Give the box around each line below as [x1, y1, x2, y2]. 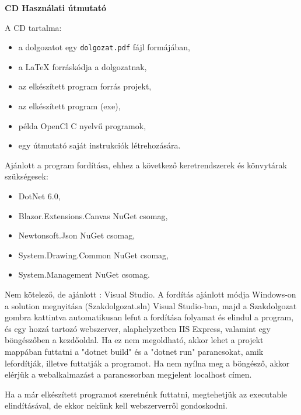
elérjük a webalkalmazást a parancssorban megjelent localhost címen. [5, 368, 252, 381]
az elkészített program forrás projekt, [18, 80, 152, 92]
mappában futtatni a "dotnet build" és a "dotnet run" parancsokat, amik [5, 345, 264, 357]
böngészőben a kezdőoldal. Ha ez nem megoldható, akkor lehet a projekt [5, 334, 264, 346]
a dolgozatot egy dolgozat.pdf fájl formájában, [18, 41, 190, 53]
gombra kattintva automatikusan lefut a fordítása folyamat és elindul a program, [5, 311, 294, 323]
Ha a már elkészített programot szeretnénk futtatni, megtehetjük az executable [5, 388, 288, 400]
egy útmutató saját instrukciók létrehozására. [18, 139, 181, 151]
